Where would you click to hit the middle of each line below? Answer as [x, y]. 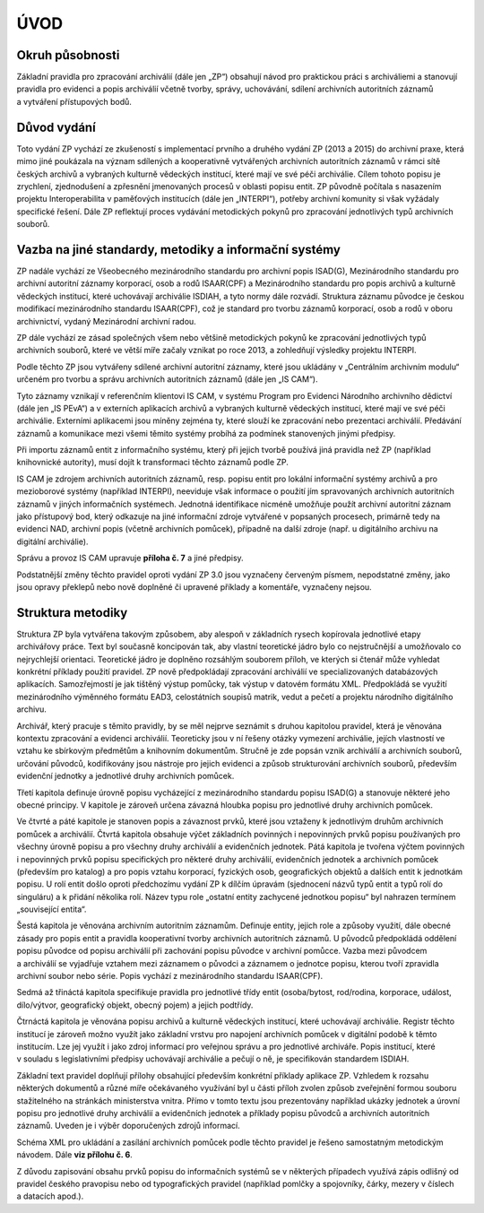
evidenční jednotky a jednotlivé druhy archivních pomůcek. [125, 776]
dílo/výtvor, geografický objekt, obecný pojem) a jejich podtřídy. [135, 1005]
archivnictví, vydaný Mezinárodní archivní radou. [106, 321]
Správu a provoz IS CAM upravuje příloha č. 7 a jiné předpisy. [130, 558]
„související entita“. [52, 909]
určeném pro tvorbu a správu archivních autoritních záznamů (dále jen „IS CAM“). [167, 379]
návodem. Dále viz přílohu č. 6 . [75, 1155]
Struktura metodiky [72, 613]
